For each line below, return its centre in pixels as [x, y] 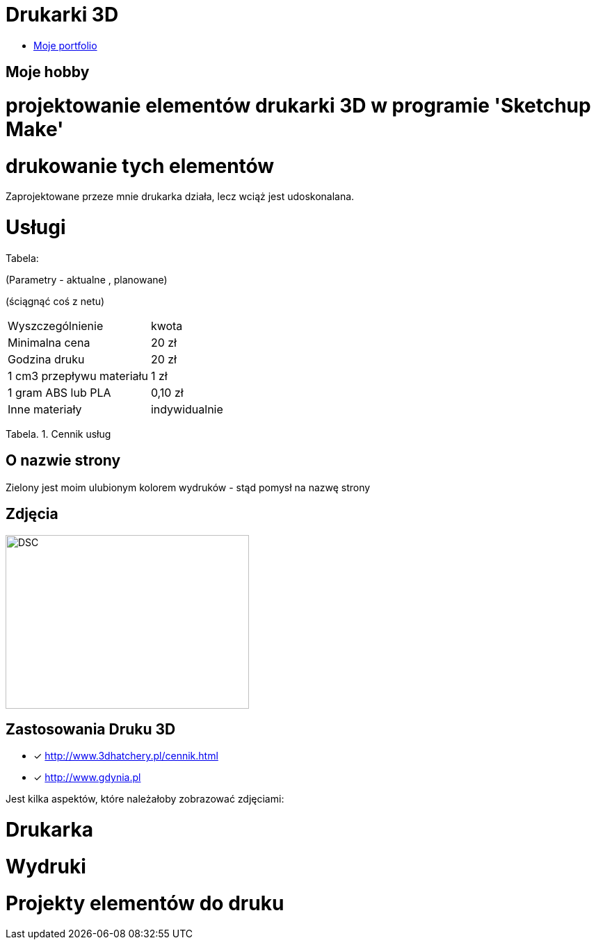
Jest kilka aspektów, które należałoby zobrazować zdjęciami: [145, 799]
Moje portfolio [65, 45]
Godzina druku [46, 359]
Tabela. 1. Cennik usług [58, 434]
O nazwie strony [63, 461]
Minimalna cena [49, 342]
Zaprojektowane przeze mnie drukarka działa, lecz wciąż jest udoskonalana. [180, 197]
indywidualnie [187, 409]
